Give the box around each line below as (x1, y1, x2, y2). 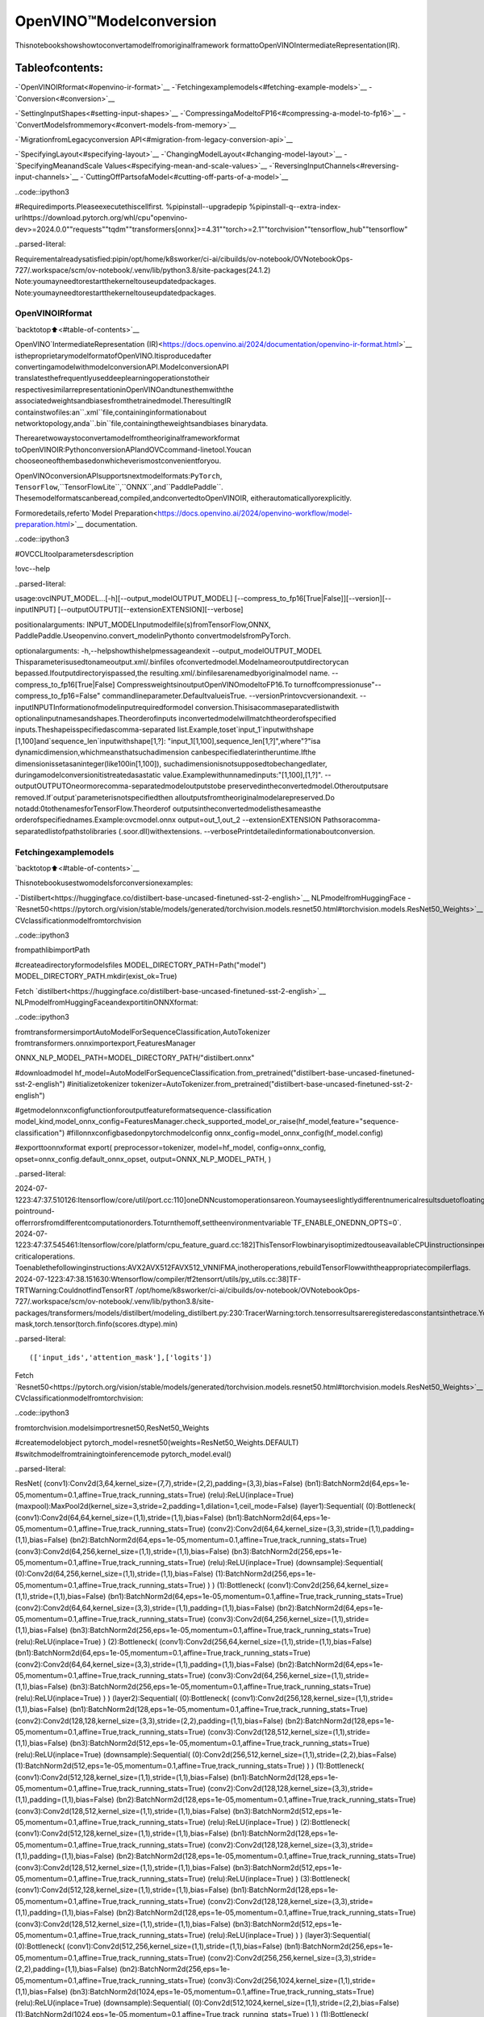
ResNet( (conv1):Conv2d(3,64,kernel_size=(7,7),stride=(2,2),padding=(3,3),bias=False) (15, 1479, 303, 1489)
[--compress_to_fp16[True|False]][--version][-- (234, 594, 391, 603)
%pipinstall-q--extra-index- (248, 202, 342, 211)
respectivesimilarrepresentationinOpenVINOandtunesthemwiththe (15, 384, 234, 395)
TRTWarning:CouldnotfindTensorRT (15, 1285, 134, 1295)
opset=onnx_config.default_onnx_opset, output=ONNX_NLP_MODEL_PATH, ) (15, 1154, 272, 1163)
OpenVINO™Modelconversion (15, 12, 217, 30)
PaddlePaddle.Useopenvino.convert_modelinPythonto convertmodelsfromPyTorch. (15, 631, 291, 641)
